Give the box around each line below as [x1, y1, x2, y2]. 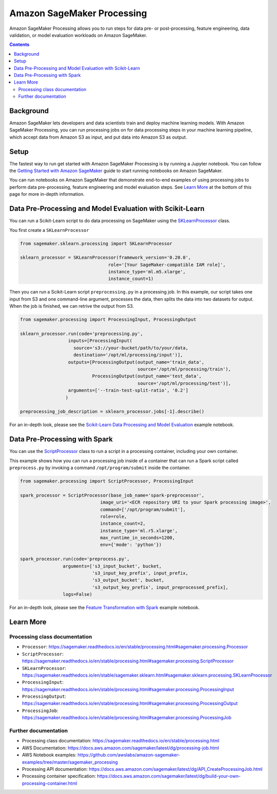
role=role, [100, 514, 127, 519]
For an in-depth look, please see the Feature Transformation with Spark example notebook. [9, 605, 200, 611]
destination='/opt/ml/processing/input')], [73, 352, 183, 358]
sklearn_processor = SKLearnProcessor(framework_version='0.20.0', [20, 255, 191, 261]
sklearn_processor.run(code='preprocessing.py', [20, 330, 143, 337]
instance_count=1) [108, 276, 154, 282]
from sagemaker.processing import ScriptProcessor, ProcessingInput [20, 478, 194, 484]
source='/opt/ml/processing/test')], [137, 380, 231, 386]
